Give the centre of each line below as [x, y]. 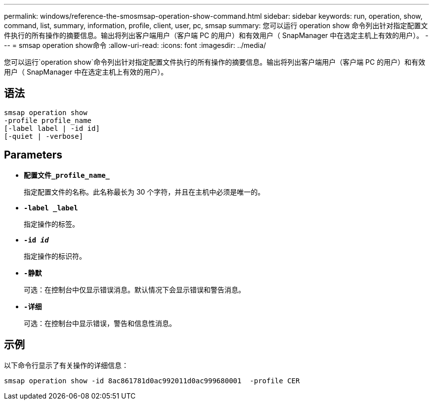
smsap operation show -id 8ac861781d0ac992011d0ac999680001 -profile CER [152, 381]
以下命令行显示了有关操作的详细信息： [66, 365]
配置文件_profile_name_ [67, 175]
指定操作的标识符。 [55, 256]
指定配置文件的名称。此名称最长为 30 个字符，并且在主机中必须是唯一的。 [144, 192]
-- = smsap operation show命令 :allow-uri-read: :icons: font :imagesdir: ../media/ [135, 45]
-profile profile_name [48, 120]
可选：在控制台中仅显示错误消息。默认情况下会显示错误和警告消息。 [134, 289]
